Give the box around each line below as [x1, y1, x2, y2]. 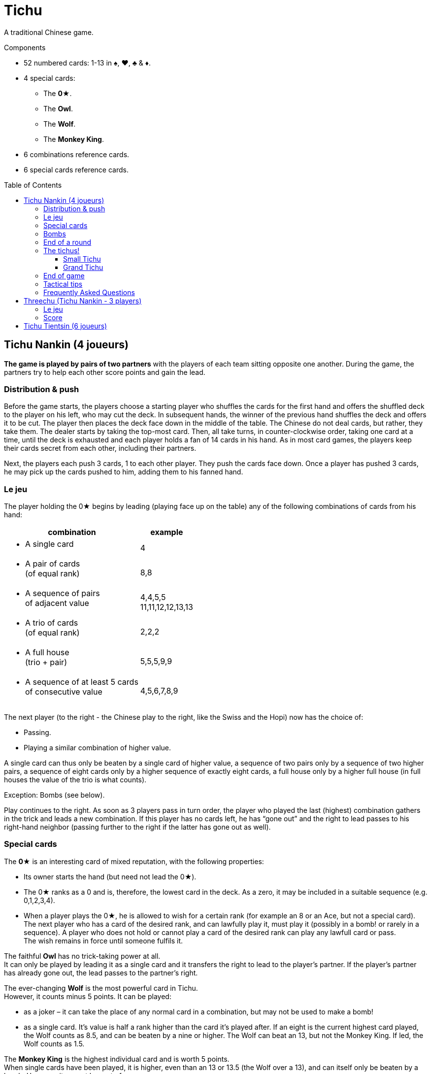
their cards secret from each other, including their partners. [4, 444, 197, 453]
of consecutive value [25, 687, 102, 697]
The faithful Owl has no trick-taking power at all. [4, 951, 161, 960]
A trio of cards [25, 618, 78, 628]
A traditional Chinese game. [4, 28, 94, 36]
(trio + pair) [25, 657, 67, 668]
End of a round [43, 237, 92, 246]
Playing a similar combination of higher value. [24, 743, 171, 752]
